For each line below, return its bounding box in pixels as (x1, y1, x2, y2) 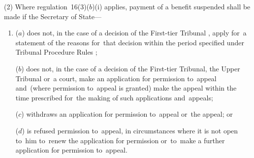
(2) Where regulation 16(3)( (4, 1, 90, 11)
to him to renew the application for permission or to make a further (15, 135, 225, 145)
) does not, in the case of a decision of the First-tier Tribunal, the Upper (21, 63, 240, 73)
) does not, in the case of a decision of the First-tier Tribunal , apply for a (22, 28, 247, 38)
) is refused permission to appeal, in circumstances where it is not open (22, 125, 238, 135)
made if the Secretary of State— (4, 11, 102, 21)
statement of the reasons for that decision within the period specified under (15, 37, 244, 47)
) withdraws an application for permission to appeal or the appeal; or (21, 109, 233, 119)
